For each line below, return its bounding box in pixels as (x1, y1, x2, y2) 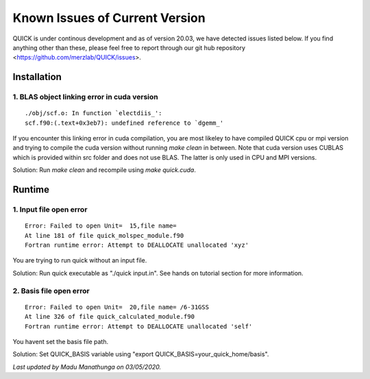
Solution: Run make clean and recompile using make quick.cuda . (12, 166, 197, 174)
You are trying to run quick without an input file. (12, 256, 147, 265)
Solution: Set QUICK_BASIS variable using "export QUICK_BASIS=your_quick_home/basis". (12, 350, 269, 358)
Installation (12, 71, 62, 83)
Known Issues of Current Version (12, 10, 206, 25)
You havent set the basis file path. (12, 337, 109, 345)
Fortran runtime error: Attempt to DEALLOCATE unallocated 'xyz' (25, 241, 249, 249)
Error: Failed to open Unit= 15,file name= (25, 222, 177, 230)
